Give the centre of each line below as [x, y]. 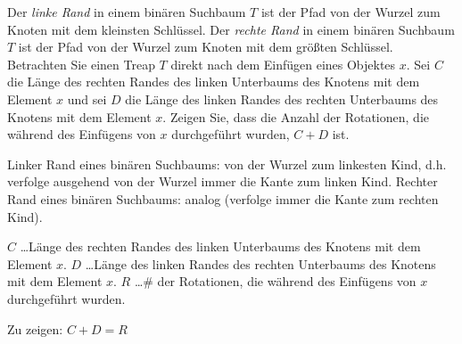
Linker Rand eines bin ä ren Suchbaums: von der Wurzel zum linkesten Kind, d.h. [227, 164]
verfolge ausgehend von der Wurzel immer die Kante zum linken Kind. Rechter [223, 181]
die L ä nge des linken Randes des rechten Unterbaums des [282, 98]
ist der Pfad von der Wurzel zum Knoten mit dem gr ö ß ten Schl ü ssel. [206, 47]
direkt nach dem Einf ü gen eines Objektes [283, 64]
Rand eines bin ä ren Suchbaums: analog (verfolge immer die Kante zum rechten [223, 198]
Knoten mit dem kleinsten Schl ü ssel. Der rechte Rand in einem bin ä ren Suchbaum [231, 29]
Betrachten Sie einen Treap [81, 64]
